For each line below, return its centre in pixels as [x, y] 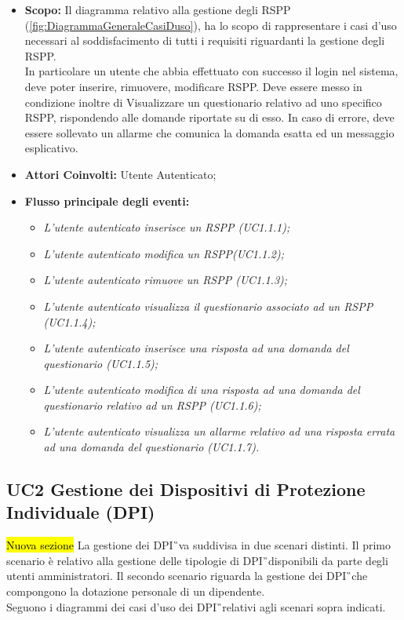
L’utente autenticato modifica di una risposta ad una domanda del [202, 390]
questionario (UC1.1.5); [101, 363]
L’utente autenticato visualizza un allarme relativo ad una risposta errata [219, 431]
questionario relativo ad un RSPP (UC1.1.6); [152, 405]
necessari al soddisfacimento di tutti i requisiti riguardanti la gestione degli [205, 40]
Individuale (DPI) [81, 512]
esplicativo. [51, 148]
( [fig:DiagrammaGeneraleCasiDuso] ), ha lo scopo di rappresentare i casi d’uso [211, 25]
